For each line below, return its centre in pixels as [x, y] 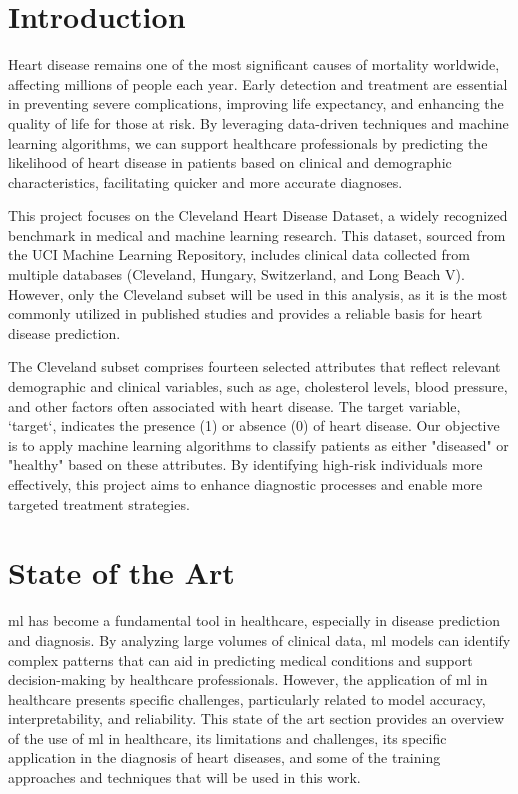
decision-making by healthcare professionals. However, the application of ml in [248, 679]
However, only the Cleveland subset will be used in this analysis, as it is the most [258, 293]
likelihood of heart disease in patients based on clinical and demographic [230, 162]
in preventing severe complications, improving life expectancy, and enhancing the [256, 103]
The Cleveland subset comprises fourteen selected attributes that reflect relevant [254, 366]
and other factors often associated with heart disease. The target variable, [234, 405]
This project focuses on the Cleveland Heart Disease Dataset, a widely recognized [258, 215]
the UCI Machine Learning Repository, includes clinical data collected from [239, 254]
